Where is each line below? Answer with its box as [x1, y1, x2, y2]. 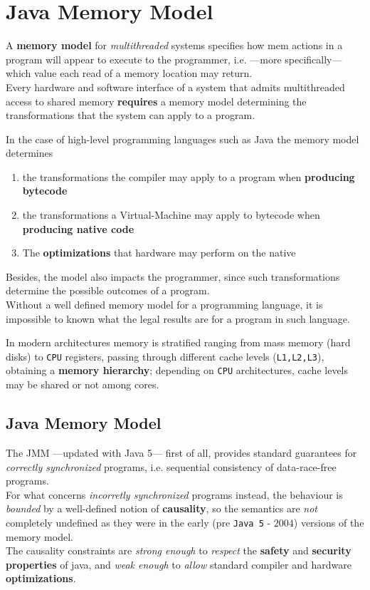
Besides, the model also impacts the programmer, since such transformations [6, 269, 340, 284]
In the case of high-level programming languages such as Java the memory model [6, 131, 359, 146]
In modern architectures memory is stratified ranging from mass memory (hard [6, 335, 351, 350]
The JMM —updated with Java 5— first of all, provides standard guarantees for [6, 445, 357, 460]
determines [6, 145, 53, 160]
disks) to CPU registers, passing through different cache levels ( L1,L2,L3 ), [6, 348, 324, 363]
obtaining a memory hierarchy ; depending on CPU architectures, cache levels [6, 363, 349, 378]
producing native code [22, 221, 134, 236]
